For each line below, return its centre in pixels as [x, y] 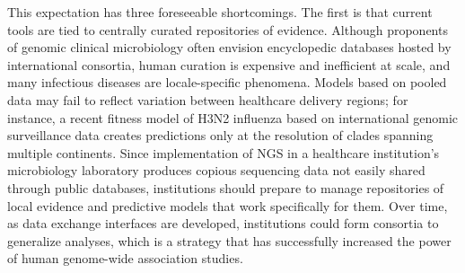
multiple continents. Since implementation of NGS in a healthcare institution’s [224, 152]
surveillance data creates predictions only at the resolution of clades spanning [220, 135]
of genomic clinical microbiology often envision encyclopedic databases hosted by [229, 47]
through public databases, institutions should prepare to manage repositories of [226, 187]
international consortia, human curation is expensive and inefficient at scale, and [229, 64]
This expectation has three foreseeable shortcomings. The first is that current [220, 12]
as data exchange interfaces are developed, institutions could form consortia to [223, 223]
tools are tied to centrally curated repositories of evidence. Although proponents [228, 29]
